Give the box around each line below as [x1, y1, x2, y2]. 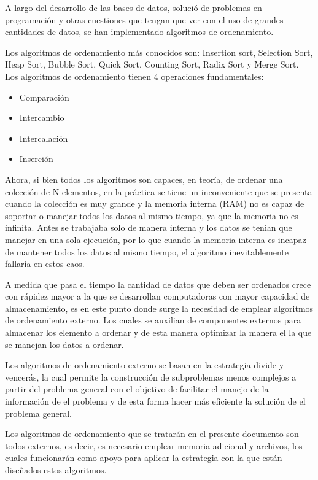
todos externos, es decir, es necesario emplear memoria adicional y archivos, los [5, 439, 303, 452]
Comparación [19, 90, 69, 103]
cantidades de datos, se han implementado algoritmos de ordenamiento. [5, 25, 274, 38]
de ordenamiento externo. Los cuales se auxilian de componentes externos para [5, 314, 301, 327]
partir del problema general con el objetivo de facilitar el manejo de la [5, 382, 269, 395]
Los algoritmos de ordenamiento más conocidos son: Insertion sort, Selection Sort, [5, 45, 313, 58]
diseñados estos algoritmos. [5, 463, 107, 476]
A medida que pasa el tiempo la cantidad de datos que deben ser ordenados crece [5, 277, 311, 290]
